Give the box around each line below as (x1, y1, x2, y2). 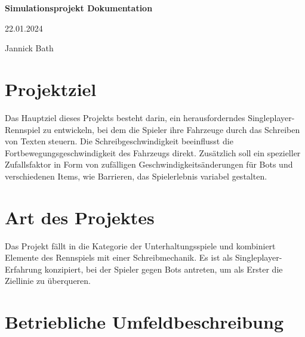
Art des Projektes (5, 205, 155, 229)
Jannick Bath (5, 42, 54, 54)
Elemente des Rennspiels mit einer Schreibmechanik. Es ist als (5, 251, 233, 264)
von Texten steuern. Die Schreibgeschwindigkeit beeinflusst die (5, 135, 233, 147)
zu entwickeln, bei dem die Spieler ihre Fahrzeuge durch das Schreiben (43, 123, 300, 135)
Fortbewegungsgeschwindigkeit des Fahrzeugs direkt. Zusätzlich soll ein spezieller (5, 146, 301, 159)
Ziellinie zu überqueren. (5, 274, 91, 287)
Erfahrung (5, 262, 42, 275)
